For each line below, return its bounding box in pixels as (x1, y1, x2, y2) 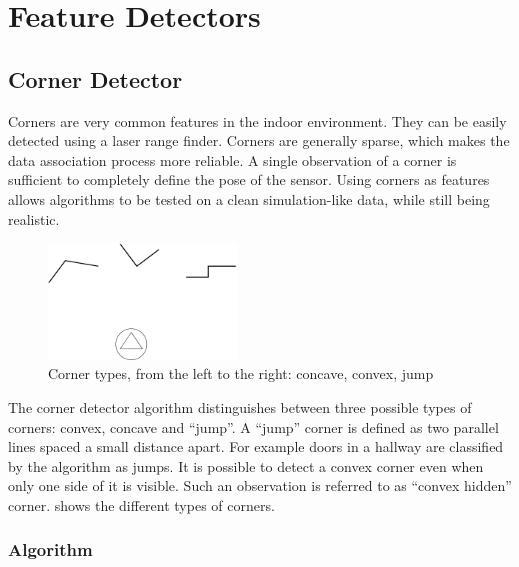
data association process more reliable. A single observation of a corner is (8, 149, 457, 170)
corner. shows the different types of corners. (8, 494, 275, 515)
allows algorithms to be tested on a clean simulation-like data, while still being (8, 188, 490, 209)
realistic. (8, 208, 60, 229)
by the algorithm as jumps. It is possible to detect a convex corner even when (8, 455, 484, 476)
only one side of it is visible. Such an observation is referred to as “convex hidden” (8, 475, 512, 496)
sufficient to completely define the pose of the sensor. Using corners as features (8, 169, 490, 190)
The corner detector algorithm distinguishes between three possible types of (8, 396, 472, 417)
